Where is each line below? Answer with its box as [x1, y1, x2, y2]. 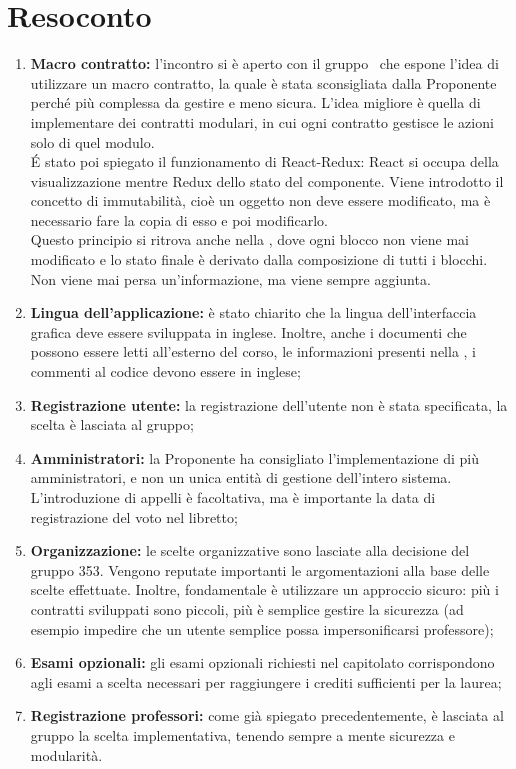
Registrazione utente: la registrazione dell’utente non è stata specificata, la [30, 394, 508, 415]
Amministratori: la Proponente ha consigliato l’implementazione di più [30, 447, 480, 468]
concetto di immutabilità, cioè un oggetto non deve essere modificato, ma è [30, 190, 491, 211]
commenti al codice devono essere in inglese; [30, 361, 301, 382]
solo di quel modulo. [30, 131, 155, 152]
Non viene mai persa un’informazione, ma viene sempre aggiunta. [30, 268, 431, 289]
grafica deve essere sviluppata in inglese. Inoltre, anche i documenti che [30, 321, 467, 342]
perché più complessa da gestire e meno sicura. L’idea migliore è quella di [30, 92, 481, 113]
